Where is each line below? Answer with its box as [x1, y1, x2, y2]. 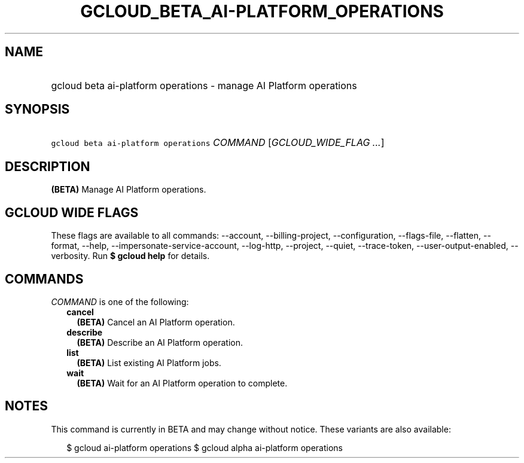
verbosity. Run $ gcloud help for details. [51, 251, 210, 261]
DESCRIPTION [5, 159, 90, 174]
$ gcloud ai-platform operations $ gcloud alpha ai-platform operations [66, 442, 343, 453]
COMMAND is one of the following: [51, 296, 189, 307]
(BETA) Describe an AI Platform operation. [77, 337, 243, 348]
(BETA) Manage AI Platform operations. [51, 184, 206, 195]
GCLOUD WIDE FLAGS [5, 205, 139, 220]
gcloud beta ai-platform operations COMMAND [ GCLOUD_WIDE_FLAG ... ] [51, 136, 385, 149]
